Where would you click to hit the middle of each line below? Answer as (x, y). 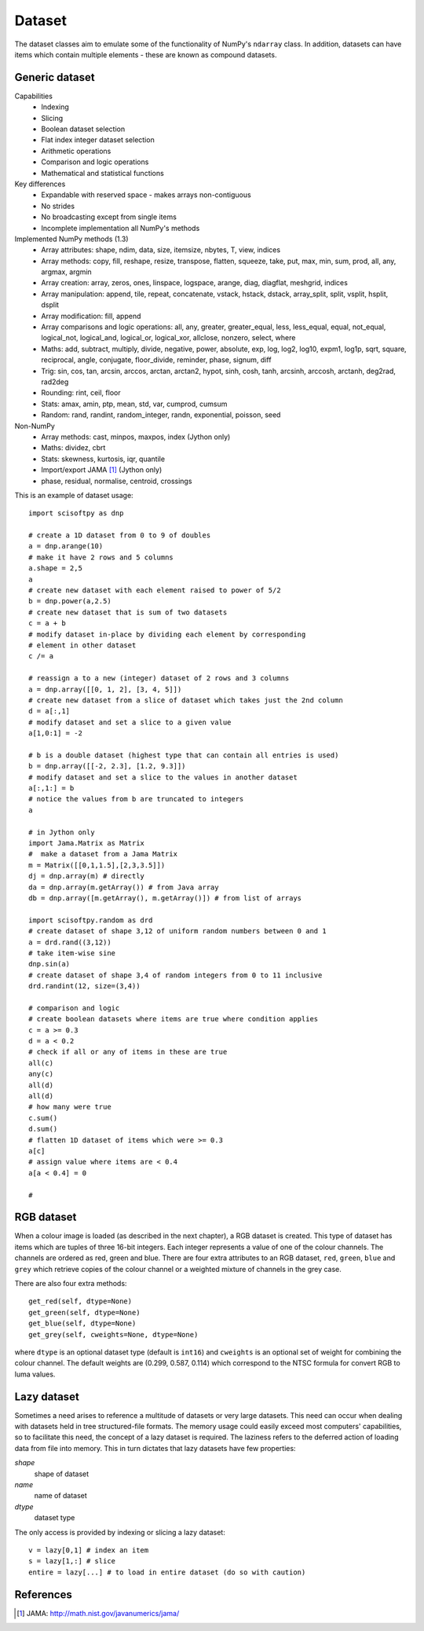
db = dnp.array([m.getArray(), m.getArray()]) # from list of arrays (165, 898)
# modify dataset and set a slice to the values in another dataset (163, 777)
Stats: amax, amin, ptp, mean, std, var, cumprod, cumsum (134, 404)
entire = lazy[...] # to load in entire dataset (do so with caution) (167, 1572)
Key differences (40, 184)
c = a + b (47, 623)
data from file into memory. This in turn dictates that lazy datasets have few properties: (155, 1448)
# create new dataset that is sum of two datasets (128, 612)
